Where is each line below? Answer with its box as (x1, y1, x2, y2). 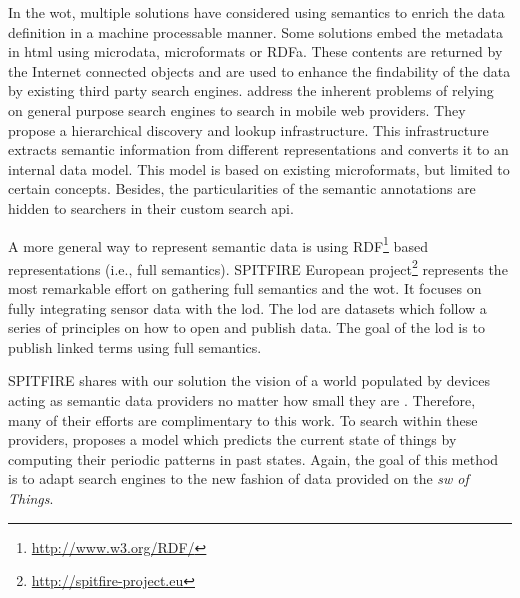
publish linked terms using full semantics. (8, 336, 262, 357)
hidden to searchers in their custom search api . (8, 197, 294, 218)
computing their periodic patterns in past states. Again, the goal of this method (8, 448, 499, 469)
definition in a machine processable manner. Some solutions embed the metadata (8, 21, 504, 42)
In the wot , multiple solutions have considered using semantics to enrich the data (8, 2, 505, 22)
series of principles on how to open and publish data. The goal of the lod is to (8, 317, 485, 338)
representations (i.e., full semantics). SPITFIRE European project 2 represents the (8, 255, 508, 279)
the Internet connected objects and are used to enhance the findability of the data (8, 60, 511, 81)
